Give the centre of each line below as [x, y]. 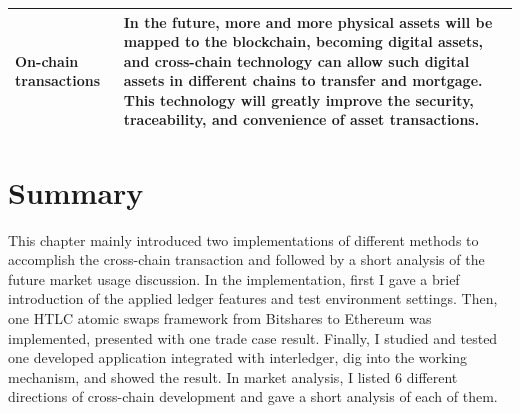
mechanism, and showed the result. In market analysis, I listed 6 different [233, 376]
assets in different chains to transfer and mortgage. [303, 80]
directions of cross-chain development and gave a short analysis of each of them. [253, 396]
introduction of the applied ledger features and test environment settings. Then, [253, 298]
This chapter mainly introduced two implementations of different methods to [243, 239]
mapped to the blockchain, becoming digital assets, [303, 41]
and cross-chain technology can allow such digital [296, 60]
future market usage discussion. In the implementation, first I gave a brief [234, 278]
